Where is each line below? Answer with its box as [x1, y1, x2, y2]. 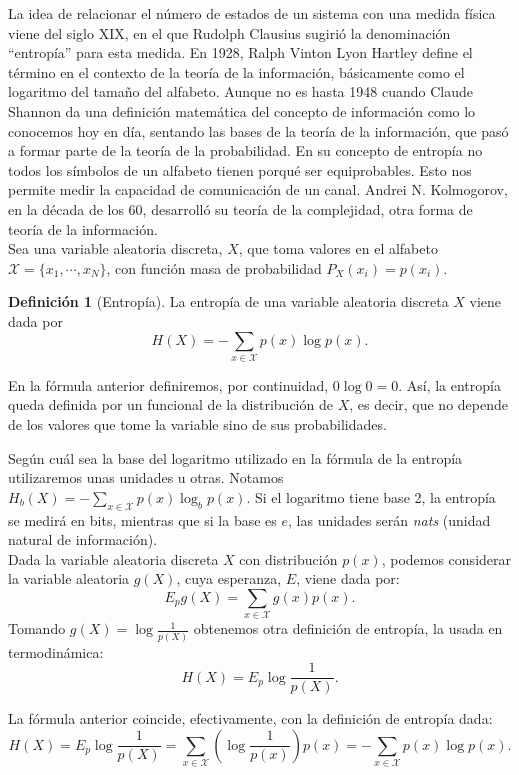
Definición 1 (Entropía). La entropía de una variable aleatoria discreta [8, 291, 449, 312]
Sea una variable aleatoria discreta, [8, 238, 223, 259]
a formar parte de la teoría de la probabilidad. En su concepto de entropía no [8, 140, 483, 161]
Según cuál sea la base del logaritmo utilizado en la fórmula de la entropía [8, 447, 463, 468]
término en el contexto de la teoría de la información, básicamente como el [8, 61, 465, 82]
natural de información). [8, 529, 158, 550]
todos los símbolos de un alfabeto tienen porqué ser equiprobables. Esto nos [8, 159, 472, 180]
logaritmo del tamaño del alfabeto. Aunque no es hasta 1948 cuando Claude [8, 81, 473, 102]
